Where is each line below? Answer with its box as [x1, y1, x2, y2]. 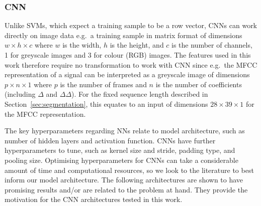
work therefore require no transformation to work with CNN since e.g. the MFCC [5, 59, 257, 70]
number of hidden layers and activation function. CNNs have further [5, 135, 216, 145]
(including [5, 89, 36, 99]
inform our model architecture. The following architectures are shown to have [5, 174, 243, 185]
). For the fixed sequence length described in [71, 89, 208, 99]
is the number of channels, [171, 40, 252, 50]
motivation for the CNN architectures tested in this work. [5, 194, 183, 204]
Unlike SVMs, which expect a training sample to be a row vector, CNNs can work [5, 20, 257, 31]
